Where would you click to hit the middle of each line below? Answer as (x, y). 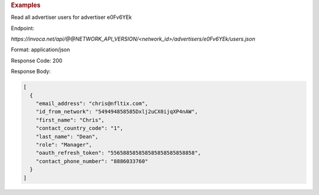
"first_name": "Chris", (70, 120)
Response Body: (31, 71)
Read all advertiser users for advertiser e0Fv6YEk (71, 17)
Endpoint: (23, 28)
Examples (26, 5)
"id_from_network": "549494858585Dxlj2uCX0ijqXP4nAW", (117, 112)
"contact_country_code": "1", (79, 128)
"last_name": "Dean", (67, 136)
